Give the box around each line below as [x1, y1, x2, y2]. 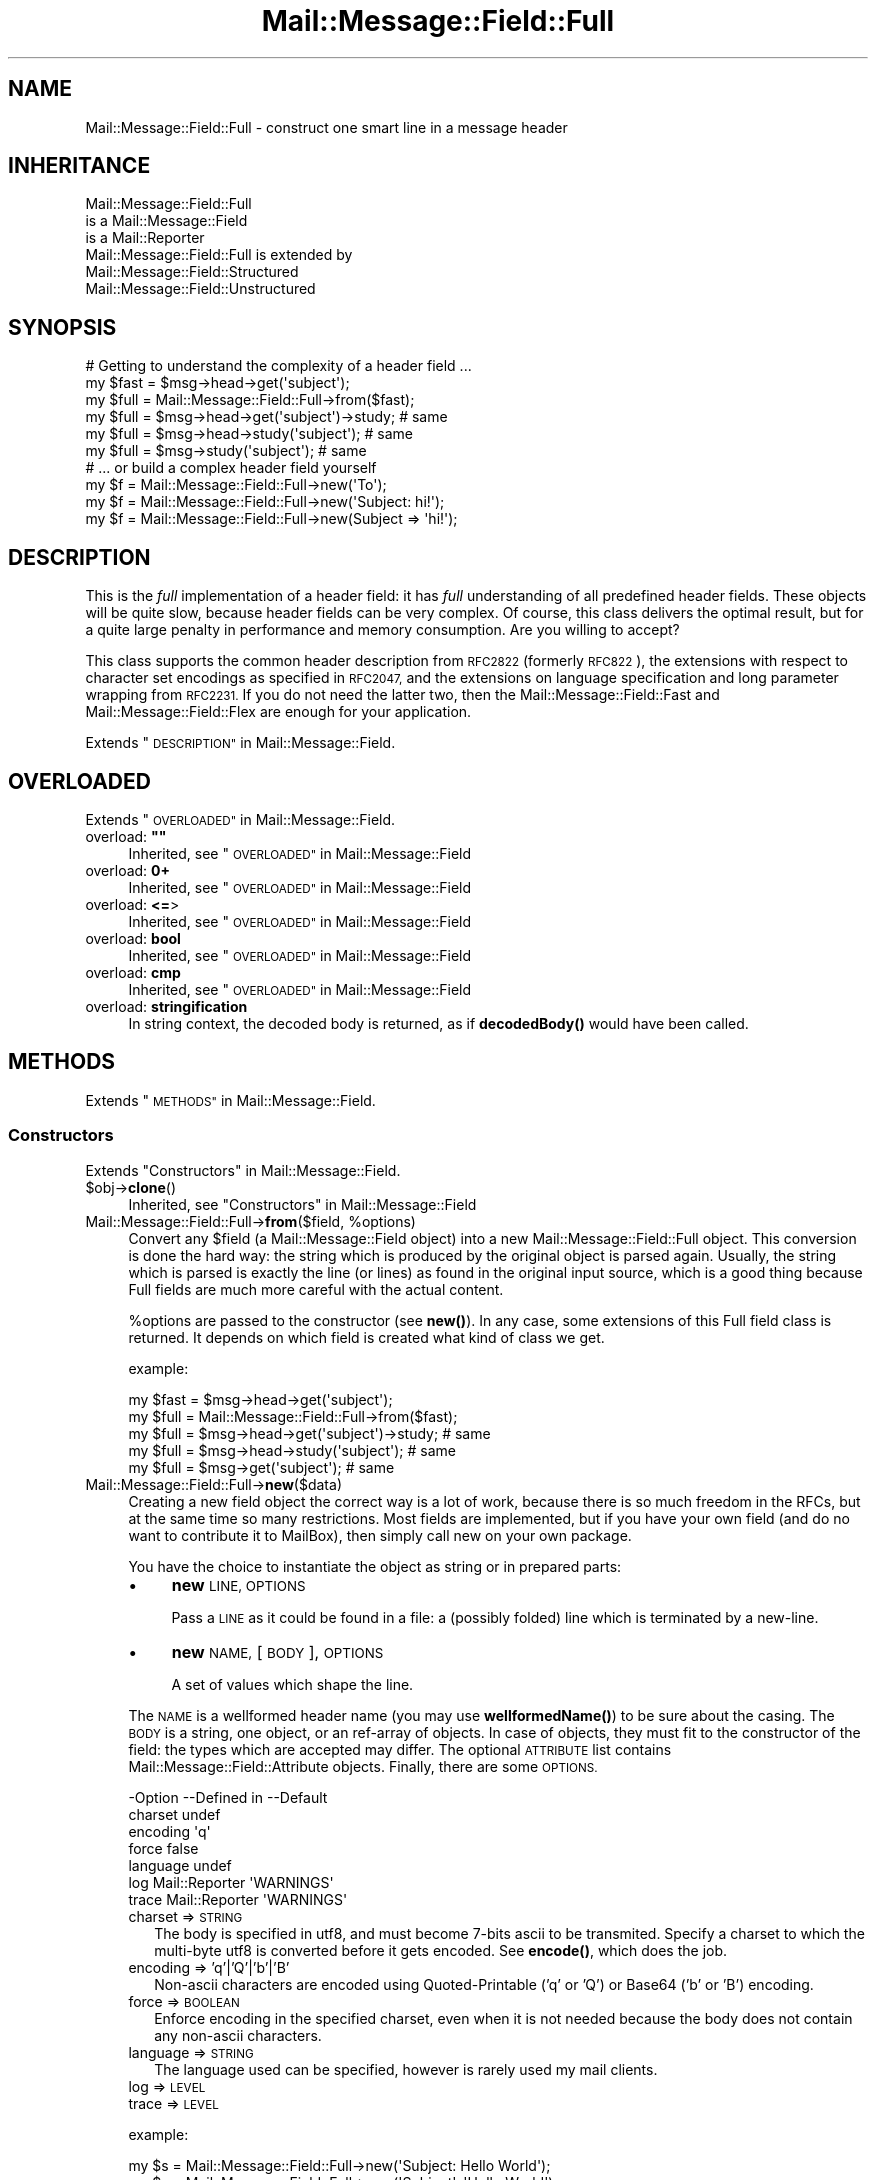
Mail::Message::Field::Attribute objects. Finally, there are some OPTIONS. [128, 1757, 598, 1775]
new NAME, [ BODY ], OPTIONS [171, 1641, 384, 1662]
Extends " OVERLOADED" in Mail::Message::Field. [85, 810, 396, 828]
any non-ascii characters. [154, 2026, 322, 2044]
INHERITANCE [8, 153, 151, 179]
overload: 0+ [85, 861, 171, 879]
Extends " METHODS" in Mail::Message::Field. [85, 1091, 376, 1109]
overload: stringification [85, 997, 248, 1015]
